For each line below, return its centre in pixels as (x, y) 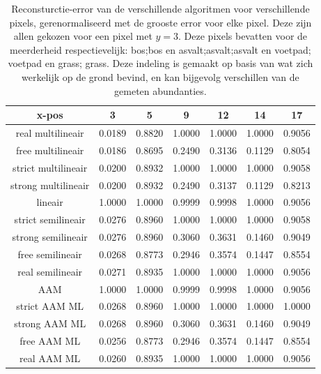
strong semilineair (50, 237)
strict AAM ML (50, 306)
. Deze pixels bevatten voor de (243, 36)
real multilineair (50, 133)
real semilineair (50, 271)
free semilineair (50, 254)
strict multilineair (50, 167)
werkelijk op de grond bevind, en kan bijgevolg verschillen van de (160, 76)
